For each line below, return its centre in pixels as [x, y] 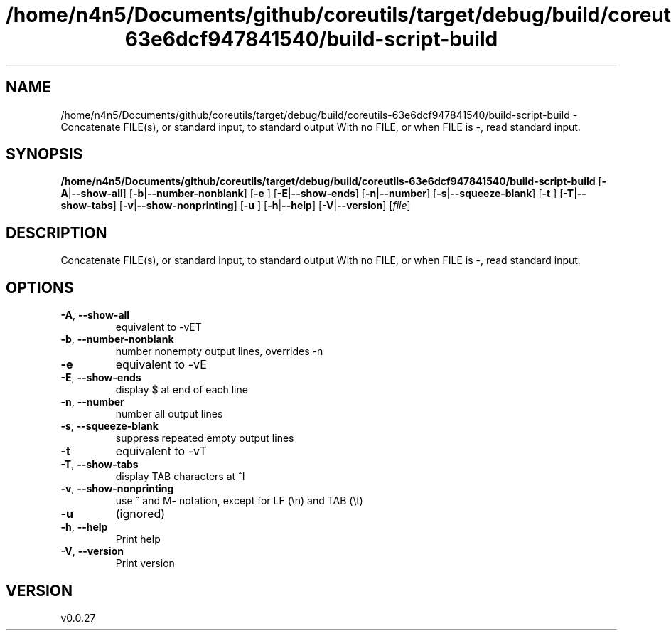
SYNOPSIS [44, 154]
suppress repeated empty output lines [205, 438]
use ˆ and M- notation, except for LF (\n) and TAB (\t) [239, 501]
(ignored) [140, 514]
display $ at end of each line [182, 390]
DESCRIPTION [57, 233]
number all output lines [169, 414]
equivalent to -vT [161, 451]
